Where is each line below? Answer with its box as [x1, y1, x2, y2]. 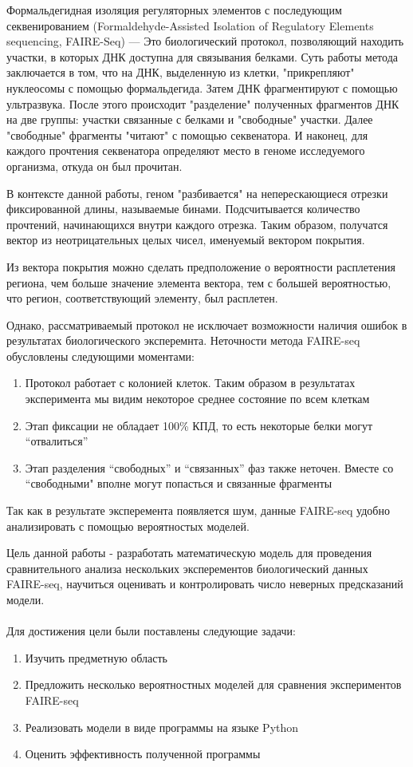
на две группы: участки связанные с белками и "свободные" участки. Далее [6, 111, 373, 128]
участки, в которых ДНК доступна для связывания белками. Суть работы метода [6, 48, 398, 65]
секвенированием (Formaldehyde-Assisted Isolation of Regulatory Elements [6, 17, 374, 34]
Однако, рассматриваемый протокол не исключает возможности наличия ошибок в [6, 316, 407, 333]
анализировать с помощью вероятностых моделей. [6, 517, 250, 534]
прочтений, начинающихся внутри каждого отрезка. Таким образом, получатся [6, 215, 388, 232]
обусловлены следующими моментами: [6, 347, 195, 364]
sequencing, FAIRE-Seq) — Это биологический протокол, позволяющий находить [6, 33, 404, 49]
